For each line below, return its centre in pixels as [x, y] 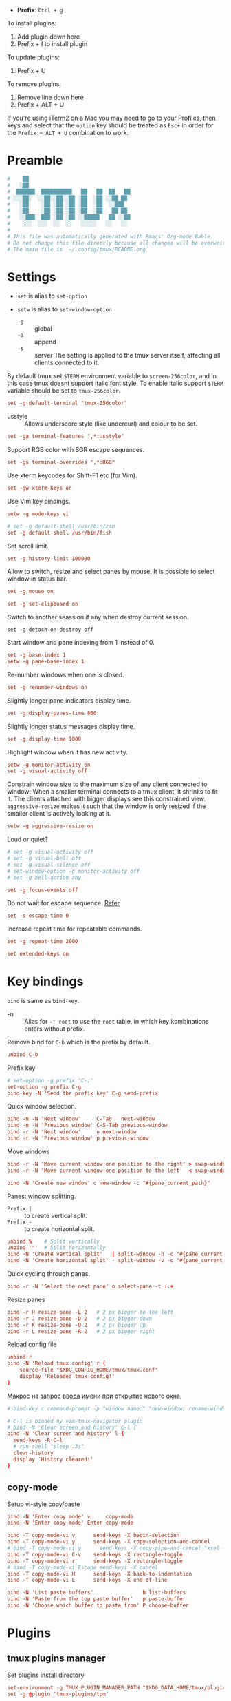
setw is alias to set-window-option [64, 309]
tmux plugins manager [56, 1659]
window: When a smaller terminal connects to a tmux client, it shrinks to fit [112, 792]
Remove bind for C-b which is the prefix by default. [79, 1042]
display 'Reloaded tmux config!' [67, 1377]
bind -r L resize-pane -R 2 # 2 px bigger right [81, 1331]
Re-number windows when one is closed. [66, 674]
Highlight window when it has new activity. [68, 752]
